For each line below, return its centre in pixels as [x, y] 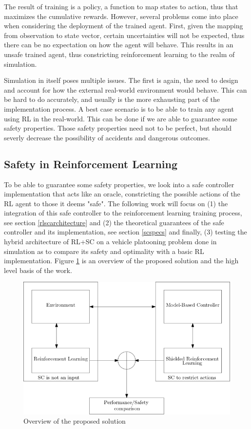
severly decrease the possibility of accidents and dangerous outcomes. [107, 137]
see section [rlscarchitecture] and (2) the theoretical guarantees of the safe [114, 222]
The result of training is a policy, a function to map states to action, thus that [121, 6]
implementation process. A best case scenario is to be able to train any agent [119, 108]
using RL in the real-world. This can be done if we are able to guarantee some [121, 118]
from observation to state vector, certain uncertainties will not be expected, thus [124, 35]
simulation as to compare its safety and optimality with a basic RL [104, 251]
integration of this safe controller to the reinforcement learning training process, [123, 213]
